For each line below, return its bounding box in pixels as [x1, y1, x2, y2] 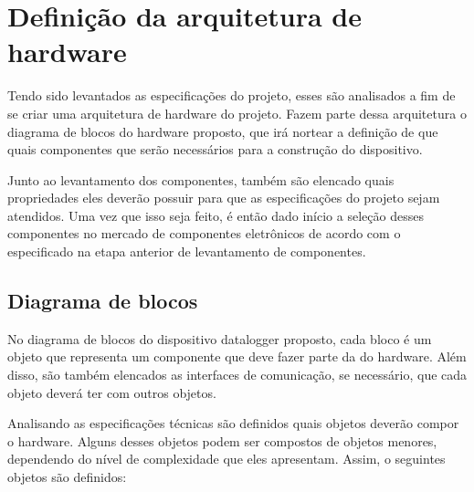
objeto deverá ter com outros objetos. [7, 382, 216, 402]
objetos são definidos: [7, 467, 127, 487]
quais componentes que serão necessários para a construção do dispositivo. [7, 140, 423, 159]
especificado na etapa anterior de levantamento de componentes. [7, 242, 366, 261]
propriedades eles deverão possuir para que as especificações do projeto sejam [7, 188, 440, 207]
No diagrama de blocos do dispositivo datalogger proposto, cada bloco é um [7, 329, 432, 348]
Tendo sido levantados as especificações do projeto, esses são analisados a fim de [7, 86, 456, 105]
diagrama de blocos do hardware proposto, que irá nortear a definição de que [7, 121, 438, 141]
